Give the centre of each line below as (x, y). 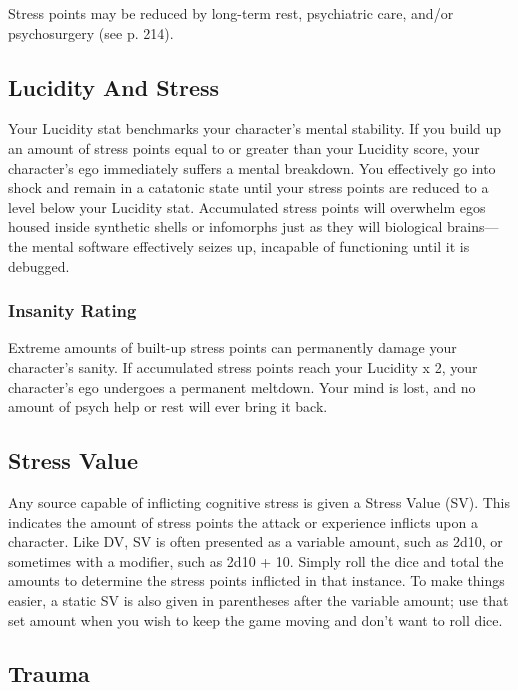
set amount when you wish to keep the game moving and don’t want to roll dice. (255, 619)
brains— (472, 226)
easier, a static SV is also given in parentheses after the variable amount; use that (258, 599)
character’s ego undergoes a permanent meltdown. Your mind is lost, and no (242, 386)
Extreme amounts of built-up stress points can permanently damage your (232, 347)
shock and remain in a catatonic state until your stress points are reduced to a (248, 187)
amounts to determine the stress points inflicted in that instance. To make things (256, 580)
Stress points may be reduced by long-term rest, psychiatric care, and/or (231, 13)
